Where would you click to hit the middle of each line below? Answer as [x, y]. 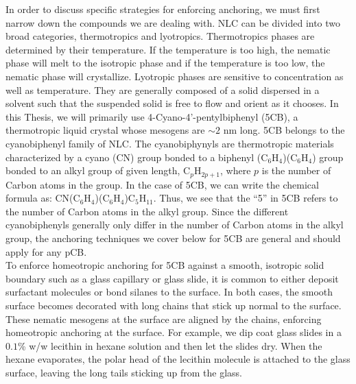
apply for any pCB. [46, 251]
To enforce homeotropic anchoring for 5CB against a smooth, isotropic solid [165, 265]
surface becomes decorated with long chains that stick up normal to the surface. [174, 305]
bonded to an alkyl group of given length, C [98, 170]
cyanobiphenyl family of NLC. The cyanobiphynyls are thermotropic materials [170, 143]
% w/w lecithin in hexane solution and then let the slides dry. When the [170, 345]
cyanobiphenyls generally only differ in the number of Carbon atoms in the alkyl [175, 225]
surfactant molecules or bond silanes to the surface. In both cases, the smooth [169, 292]
